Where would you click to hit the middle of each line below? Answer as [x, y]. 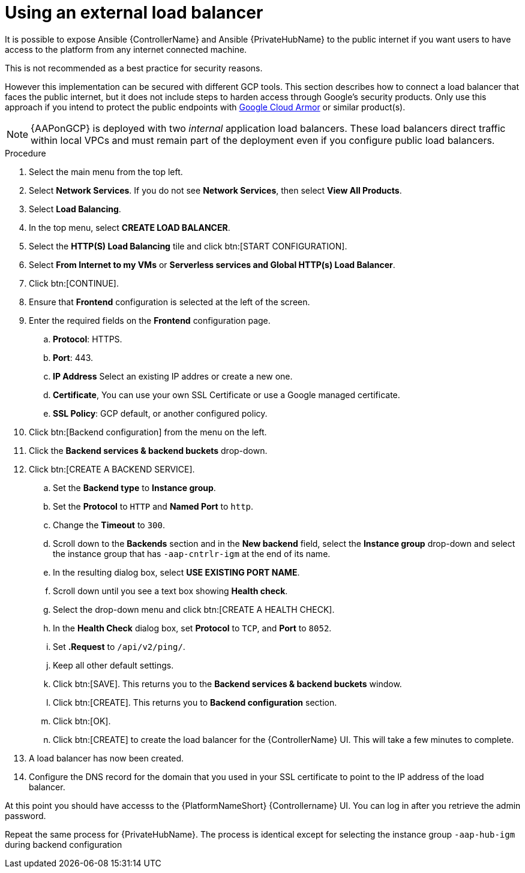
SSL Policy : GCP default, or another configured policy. [160, 413]
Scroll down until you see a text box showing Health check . [170, 591]
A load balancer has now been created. [106, 758]
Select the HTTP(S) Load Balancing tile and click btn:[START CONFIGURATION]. [188, 246]
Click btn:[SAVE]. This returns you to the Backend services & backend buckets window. [227, 684]
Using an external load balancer [134, 13]
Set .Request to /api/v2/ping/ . [119, 646]
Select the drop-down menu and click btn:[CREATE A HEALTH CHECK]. [194, 609]
